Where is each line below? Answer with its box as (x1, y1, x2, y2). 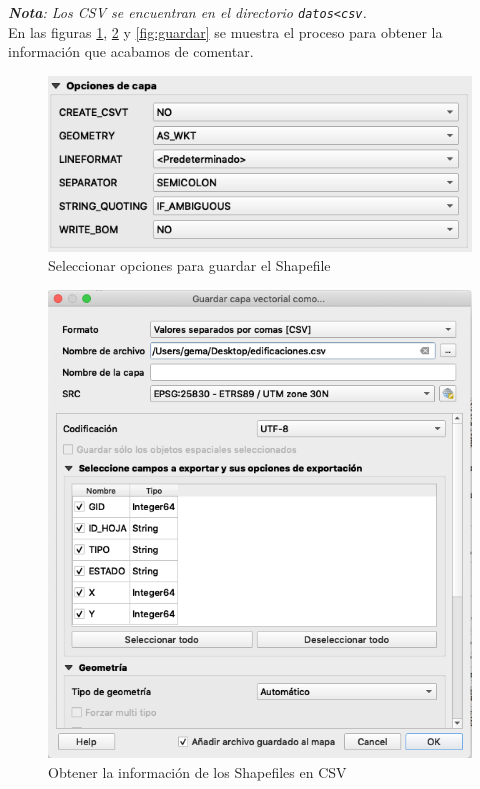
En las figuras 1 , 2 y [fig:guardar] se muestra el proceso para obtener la (8, 21, 443, 42)
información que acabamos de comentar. (8, 41, 254, 62)
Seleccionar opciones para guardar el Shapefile (48, 255, 331, 276)
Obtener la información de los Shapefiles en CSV (48, 761, 347, 782)
